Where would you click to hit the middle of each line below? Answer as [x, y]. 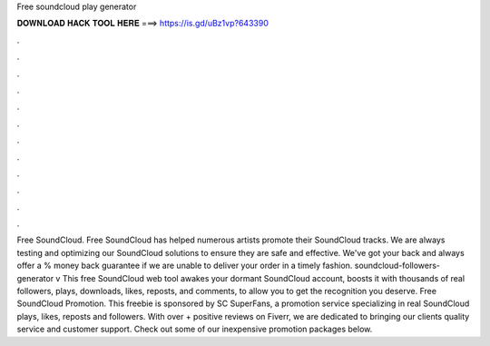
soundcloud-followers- [397, 266]
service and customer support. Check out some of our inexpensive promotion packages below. [195, 329]
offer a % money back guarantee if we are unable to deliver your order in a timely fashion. [185, 266]
